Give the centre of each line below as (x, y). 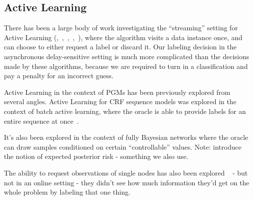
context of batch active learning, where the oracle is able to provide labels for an (125, 111)
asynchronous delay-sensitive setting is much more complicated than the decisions (126, 56)
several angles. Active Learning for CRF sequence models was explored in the (120, 101)
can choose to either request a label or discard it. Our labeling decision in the (120, 47)
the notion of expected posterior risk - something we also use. (96, 156)
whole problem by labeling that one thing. (67, 192)
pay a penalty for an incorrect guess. (59, 76)
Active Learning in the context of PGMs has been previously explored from (117, 92)
